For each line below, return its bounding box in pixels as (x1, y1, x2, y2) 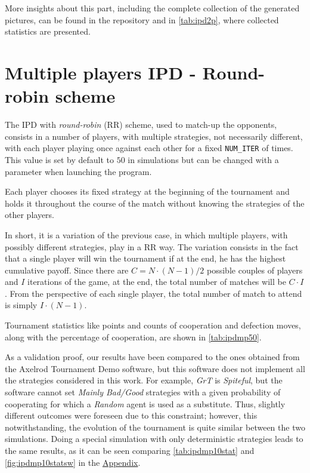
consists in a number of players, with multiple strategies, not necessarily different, (5, 130, 303, 142)
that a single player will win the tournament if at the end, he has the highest (5, 252, 286, 265)
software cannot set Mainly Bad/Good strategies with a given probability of (5, 386, 281, 398)
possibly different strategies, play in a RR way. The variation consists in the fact (5, 240, 299, 253)
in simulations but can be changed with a (128, 153, 279, 165)
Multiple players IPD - (5, 60, 196, 84)
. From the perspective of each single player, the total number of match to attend (5, 287, 302, 299)
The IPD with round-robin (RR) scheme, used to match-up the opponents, (5, 118, 277, 131)
